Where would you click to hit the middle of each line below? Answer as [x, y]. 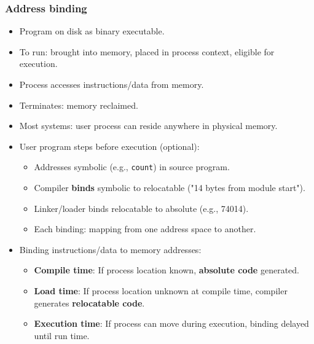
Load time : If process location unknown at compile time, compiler [161, 291]
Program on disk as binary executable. [92, 31]
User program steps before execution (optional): [109, 146]
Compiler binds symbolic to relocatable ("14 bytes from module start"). [170, 188]
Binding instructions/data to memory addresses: [110, 249]
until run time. [62, 335]
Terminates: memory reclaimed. [79, 105]
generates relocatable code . [89, 303]
